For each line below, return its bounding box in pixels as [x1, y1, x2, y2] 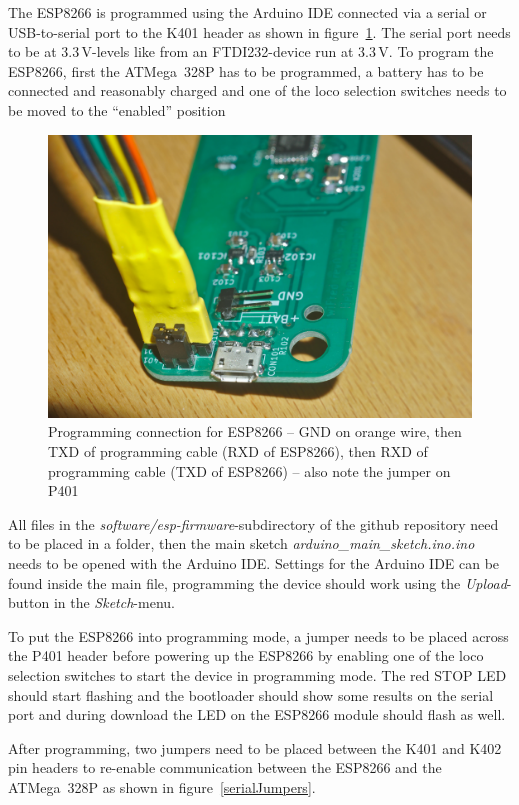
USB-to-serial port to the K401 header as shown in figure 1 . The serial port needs [8, 21, 511, 42]
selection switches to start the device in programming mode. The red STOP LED [8, 664, 507, 685]
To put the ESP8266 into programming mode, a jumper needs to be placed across [8, 625, 509, 646]
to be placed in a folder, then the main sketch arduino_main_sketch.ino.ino [8, 533, 475, 554]
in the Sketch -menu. [53, 592, 175, 613]
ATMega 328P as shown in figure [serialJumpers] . [8, 776, 316, 797]
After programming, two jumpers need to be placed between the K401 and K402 [8, 737, 502, 758]
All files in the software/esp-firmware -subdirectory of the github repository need [8, 513, 499, 534]
